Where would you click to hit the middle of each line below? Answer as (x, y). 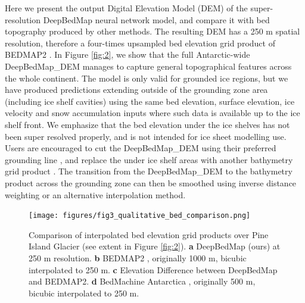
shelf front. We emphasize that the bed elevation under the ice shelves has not (147, 124)
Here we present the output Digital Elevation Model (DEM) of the (126, 8)
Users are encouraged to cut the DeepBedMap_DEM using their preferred (141, 148)
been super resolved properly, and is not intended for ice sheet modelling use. (146, 136)
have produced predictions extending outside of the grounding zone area (136, 90)
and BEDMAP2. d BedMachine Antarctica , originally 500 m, (142, 281)
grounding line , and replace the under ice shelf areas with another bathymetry (149, 159)
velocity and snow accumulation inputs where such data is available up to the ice (152, 113)
